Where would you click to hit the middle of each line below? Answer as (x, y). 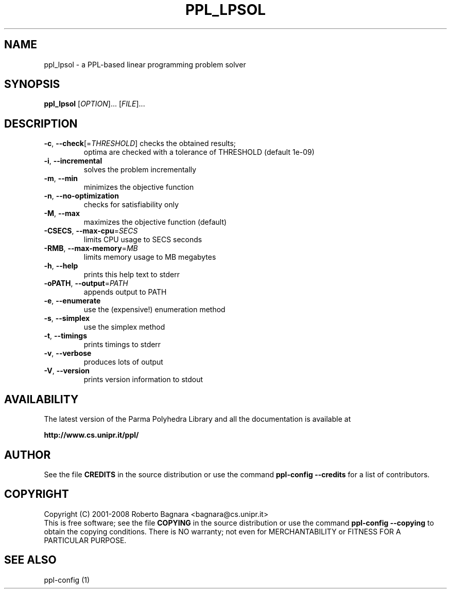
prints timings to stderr (122, 345)
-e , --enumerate (72, 301)
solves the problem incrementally (140, 170)
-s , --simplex (67, 318)
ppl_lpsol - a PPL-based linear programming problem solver (145, 64)
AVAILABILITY (41, 399)
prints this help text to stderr (132, 275)
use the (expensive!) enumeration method (154, 310)
